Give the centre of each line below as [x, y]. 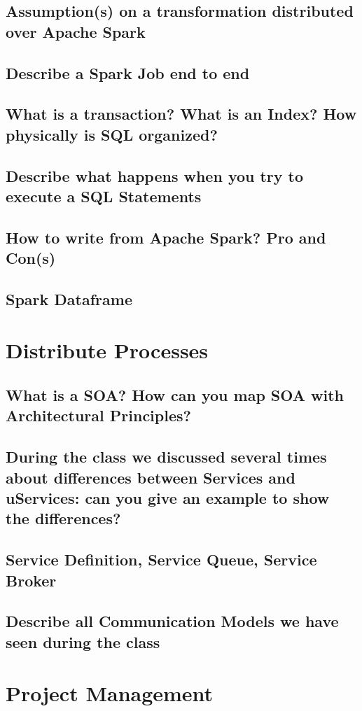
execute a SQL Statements [104, 196]
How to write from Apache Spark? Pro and [166, 237]
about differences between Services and [151, 477]
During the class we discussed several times [166, 457]
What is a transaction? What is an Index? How [181, 114]
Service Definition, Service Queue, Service [161, 559]
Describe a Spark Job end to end [128, 72]
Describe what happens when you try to [155, 175]
